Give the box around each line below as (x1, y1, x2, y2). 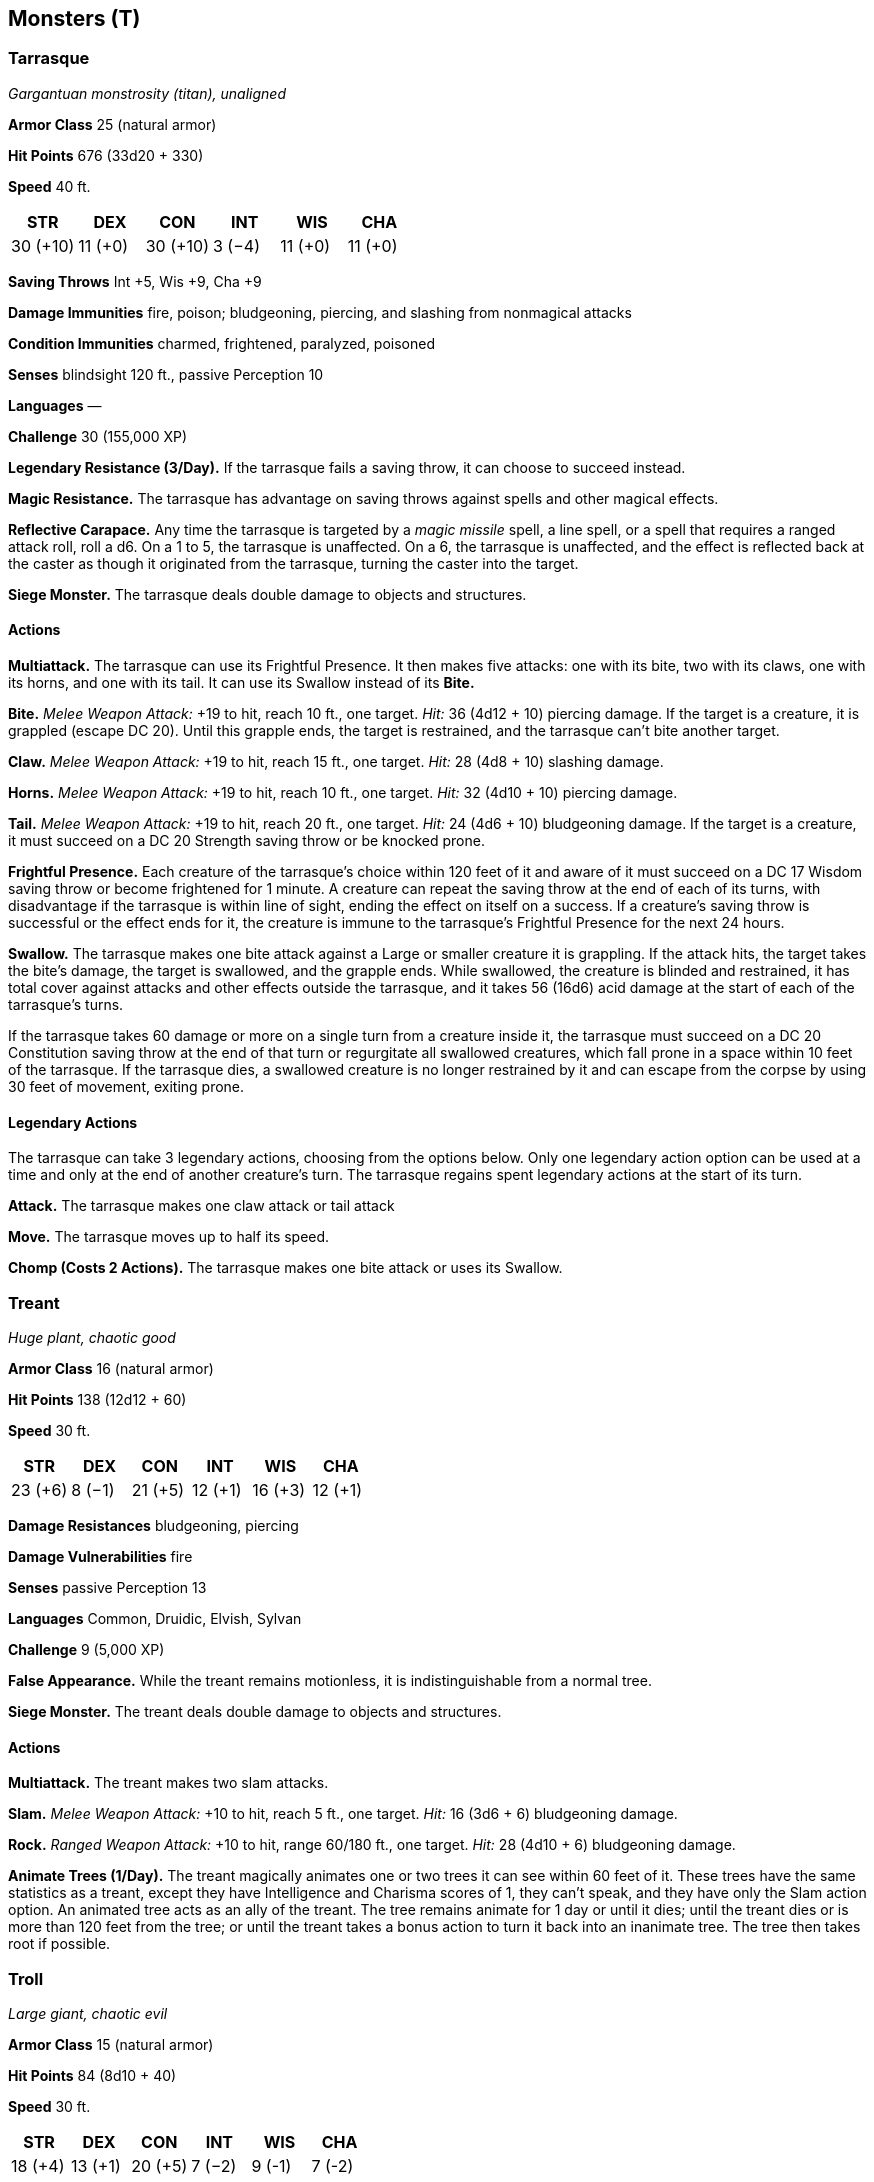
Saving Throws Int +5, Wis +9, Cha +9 (8, 272, 262, 290)
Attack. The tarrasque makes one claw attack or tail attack (8, 1197, 395, 1215)
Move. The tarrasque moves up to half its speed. (8, 1228, 330, 1246)
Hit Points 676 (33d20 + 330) (8, 146, 204, 164)
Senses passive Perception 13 (8, 1578, 207, 1596)
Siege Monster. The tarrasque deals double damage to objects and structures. (8, 585, 527, 603)
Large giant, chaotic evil (8, 2004, 168, 2022)
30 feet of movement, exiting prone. (8, 1078, 245, 1096)
